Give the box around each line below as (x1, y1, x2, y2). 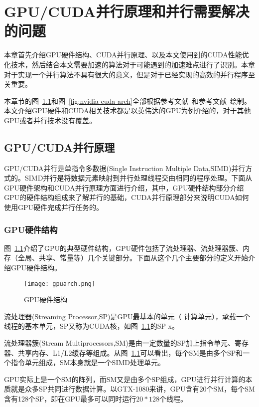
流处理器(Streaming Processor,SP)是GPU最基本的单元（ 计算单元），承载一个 (4, 311, 251, 321)
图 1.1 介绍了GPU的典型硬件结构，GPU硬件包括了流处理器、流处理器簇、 (4, 242, 243, 253)
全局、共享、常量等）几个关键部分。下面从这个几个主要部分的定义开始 (17, 252, 248, 263)
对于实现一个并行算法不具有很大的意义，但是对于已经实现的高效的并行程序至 (4, 69, 255, 79)
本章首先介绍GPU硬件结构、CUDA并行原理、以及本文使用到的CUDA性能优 (4, 49, 249, 60)
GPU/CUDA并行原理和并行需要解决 (4, 1, 250, 21)
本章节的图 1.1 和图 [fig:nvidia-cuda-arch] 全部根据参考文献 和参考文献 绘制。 (4, 95, 251, 106)
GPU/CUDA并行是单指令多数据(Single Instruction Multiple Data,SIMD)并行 (4, 163, 246, 173)
